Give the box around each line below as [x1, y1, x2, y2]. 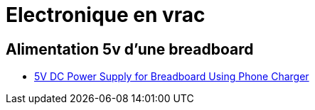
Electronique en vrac [6, 3, 205, 27]
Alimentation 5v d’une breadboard [6, 40, 254, 58]
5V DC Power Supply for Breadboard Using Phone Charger [34, 70, 309, 83]
